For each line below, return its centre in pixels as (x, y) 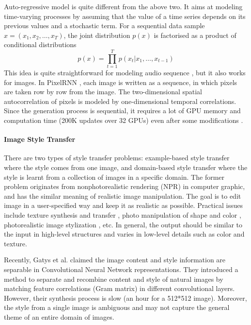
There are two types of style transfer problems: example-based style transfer (117, 158)
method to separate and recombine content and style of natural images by (114, 279)
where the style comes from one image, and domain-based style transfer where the (126, 167)
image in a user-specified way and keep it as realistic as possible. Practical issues (123, 205)
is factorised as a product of (195, 35)
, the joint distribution (97, 35)
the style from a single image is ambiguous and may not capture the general (117, 307)
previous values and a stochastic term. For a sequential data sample (104, 26)
